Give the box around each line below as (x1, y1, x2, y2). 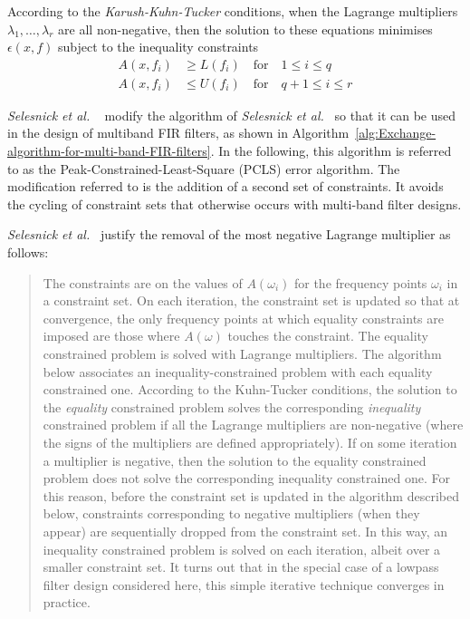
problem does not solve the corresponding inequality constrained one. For (43, 469, 450, 488)
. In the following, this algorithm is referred (210, 141, 452, 160)
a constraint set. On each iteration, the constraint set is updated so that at (43, 291, 460, 310)
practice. (43, 593, 91, 612)
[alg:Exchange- (355, 123, 436, 142)
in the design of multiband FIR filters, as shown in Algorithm (7, 123, 350, 142)
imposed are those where (43, 326, 180, 345)
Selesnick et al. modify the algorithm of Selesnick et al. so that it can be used (7, 105, 456, 124)
